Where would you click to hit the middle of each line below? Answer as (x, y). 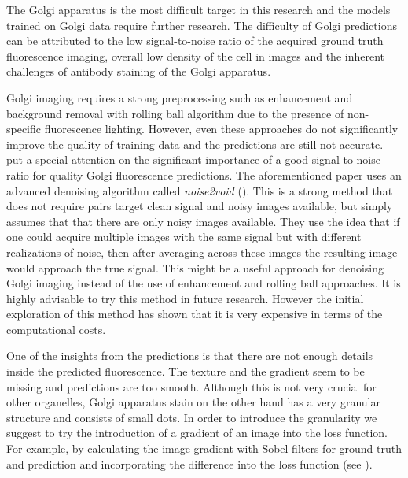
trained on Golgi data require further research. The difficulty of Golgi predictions (202, 25)
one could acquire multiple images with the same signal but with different (184, 237)
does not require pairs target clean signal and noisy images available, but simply (200, 206)
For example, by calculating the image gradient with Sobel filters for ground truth (204, 448)
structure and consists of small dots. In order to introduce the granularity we (192, 417)
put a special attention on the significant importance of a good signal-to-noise (193, 159)
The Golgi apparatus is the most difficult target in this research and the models (198, 9)
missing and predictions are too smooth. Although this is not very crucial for (191, 386)
